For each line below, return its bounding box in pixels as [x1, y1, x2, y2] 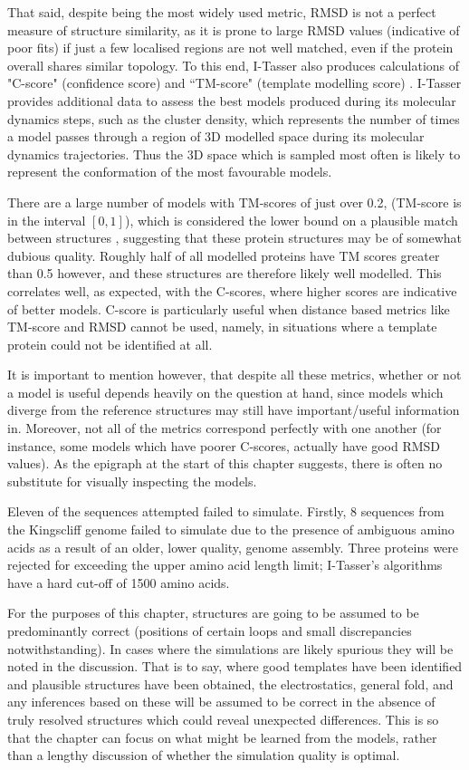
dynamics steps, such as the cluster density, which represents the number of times [7, 109, 460, 128]
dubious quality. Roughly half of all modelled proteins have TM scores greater [7, 245, 440, 265]
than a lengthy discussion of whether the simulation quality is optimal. [7, 746, 400, 765]
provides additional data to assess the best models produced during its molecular [7, 91, 456, 110]
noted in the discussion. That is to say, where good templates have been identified [7, 657, 463, 676]
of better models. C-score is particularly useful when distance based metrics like [7, 299, 450, 318]
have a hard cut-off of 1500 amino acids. [7, 573, 230, 592]
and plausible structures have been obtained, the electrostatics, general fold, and [7, 674, 454, 693]
